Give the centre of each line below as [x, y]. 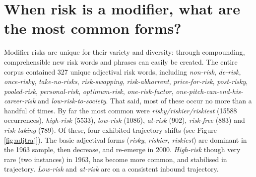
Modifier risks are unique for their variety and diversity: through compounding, [125, 52]
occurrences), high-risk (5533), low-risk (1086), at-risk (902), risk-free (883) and [125, 120]
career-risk [20, 101]
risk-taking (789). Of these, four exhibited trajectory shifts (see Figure [110, 130]
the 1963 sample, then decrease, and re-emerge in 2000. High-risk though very [122, 149]
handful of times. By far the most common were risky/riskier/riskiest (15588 [121, 110]
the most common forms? [93, 28]
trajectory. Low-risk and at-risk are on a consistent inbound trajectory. [111, 169]
